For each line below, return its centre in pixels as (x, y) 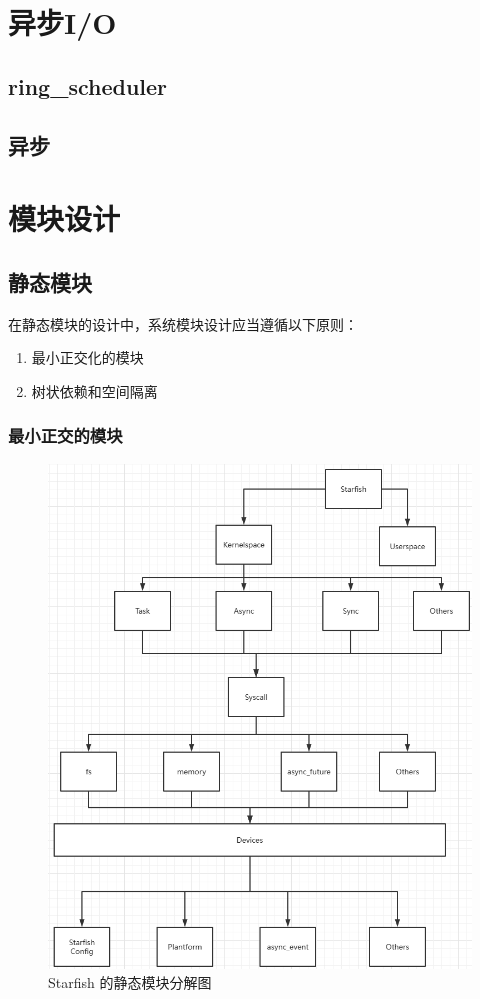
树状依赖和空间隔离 (94, 390)
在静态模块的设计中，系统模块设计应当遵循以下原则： (183, 323)
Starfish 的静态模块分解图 (130, 982)
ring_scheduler (88, 85)
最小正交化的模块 (87, 357)
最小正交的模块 (65, 435)
